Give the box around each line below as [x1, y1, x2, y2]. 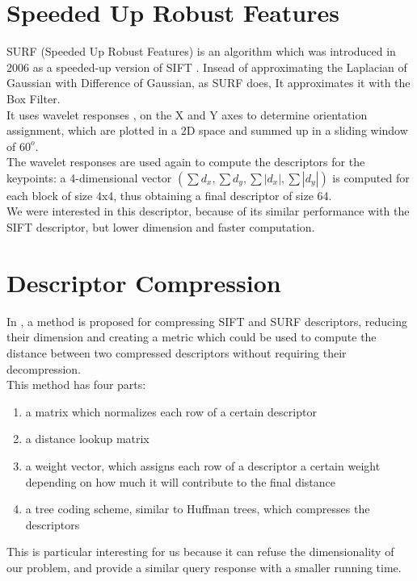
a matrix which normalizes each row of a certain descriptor [25, 403, 317, 420]
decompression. [6, 360, 81, 377]
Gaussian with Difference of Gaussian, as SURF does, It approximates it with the [6, 74, 411, 91]
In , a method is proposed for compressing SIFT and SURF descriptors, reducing [6, 312, 407, 329]
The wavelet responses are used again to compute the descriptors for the [6, 153, 365, 170]
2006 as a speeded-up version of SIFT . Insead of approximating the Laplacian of [6, 58, 407, 75]
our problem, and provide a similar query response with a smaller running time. [6, 558, 402, 575]
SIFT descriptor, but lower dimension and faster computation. [6, 219, 315, 236]
